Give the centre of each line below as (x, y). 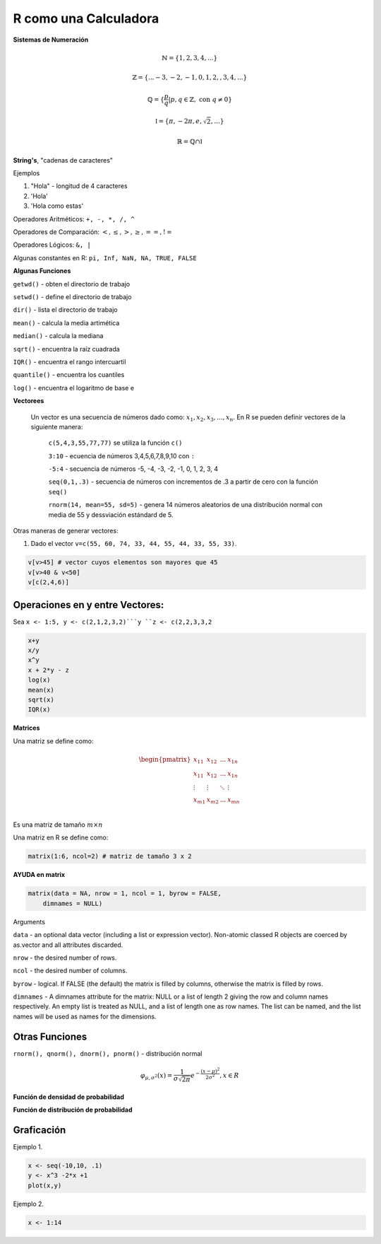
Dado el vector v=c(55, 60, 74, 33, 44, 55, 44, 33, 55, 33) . (134, 544)
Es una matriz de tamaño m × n (58, 825)
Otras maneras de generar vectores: (66, 531)
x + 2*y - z (49, 670)
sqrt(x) (41, 700)
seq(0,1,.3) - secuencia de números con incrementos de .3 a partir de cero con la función (183, 482)
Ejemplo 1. (28, 1146)
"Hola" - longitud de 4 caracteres (79, 186)
